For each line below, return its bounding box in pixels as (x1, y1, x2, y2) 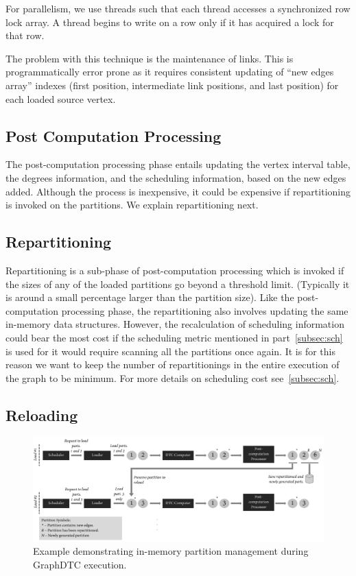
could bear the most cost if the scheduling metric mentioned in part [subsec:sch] (5, 330, 343, 344)
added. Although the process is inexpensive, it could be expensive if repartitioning (5, 184, 351, 198)
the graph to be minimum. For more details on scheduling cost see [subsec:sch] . (5, 370, 340, 385)
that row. (5, 28, 45, 43)
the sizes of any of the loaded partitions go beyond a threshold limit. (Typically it (5, 276, 350, 291)
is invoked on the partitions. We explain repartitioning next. (5, 197, 259, 212)
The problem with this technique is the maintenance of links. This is (5, 51, 294, 65)
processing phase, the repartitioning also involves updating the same (61, 303, 348, 317)
